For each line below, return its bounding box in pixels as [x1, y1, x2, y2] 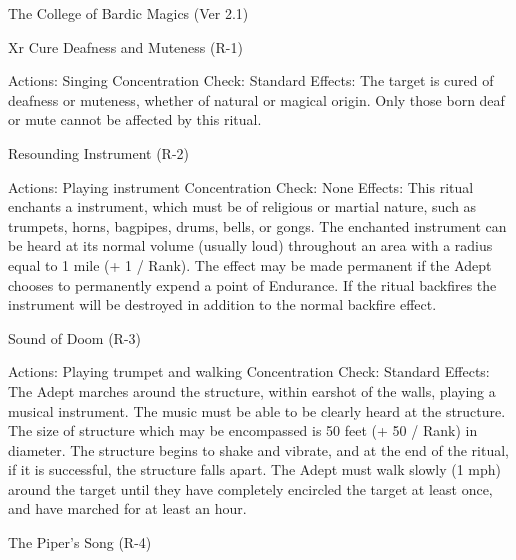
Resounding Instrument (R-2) [8, 142, 190, 163]
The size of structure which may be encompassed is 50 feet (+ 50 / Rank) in [8, 420, 478, 441]
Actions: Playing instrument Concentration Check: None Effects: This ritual [8, 176, 474, 197]
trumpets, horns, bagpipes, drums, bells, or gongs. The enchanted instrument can [8, 215, 507, 236]
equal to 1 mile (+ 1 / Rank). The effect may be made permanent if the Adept [8, 254, 492, 275]
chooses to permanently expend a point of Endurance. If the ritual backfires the [8, 274, 497, 295]
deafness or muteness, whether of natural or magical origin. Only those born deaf [8, 89, 505, 110]
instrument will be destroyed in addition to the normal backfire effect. [8, 294, 437, 315]
